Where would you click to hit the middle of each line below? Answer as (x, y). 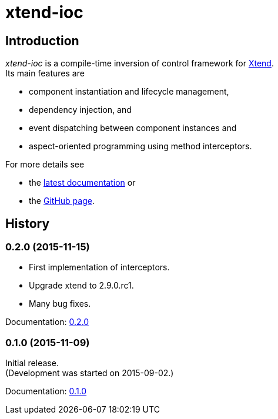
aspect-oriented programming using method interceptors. (140, 146)
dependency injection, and (80, 110)
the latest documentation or (82, 183)
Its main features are (45, 73)
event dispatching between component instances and (133, 128)
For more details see (45, 165)
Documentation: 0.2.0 (47, 322)
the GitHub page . (62, 201)
